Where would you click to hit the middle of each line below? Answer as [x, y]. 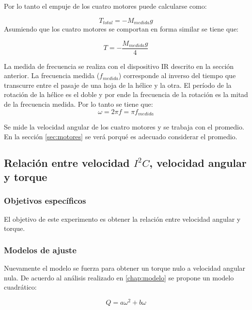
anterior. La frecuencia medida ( [52, 75]
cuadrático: [20, 287]
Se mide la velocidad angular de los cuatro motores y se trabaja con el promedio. [124, 127]
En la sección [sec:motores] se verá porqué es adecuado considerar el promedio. [121, 136]
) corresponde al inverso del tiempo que [177, 75]
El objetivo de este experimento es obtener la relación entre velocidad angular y [122, 219]
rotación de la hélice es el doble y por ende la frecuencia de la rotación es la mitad [126, 94]
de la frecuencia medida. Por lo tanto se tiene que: [79, 104]
